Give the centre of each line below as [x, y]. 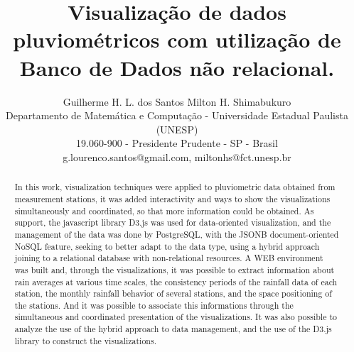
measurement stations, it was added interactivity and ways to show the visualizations [172, 198]
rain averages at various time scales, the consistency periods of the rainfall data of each [176, 281]
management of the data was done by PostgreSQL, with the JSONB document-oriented [177, 234]
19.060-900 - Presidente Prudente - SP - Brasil [177, 143]
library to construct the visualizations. [85, 340]
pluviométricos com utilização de [177, 39]
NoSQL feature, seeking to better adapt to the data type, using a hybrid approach [167, 246]
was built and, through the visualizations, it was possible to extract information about [175, 269]
